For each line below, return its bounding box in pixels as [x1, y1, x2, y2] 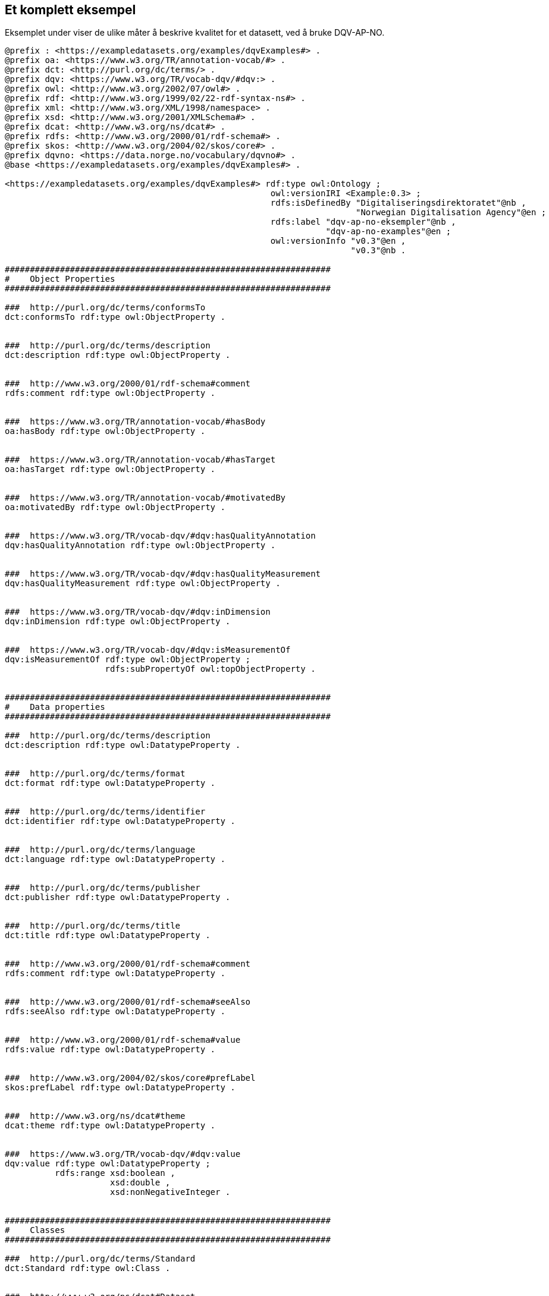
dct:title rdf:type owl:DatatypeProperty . [5, 930, 211, 940]
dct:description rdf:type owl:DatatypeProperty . [5, 740, 241, 750]
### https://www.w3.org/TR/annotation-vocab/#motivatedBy [5, 493, 286, 503]
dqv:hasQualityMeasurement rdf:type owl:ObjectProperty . [5, 578, 281, 589]
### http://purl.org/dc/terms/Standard [5, 1254, 196, 1264]
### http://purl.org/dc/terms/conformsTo [5, 303, 206, 313]
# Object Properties [5, 274, 115, 284]
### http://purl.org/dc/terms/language [5, 845, 196, 855]
